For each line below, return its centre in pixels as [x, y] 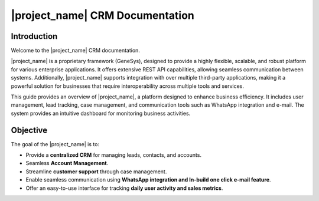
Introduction [34, 36]
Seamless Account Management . [67, 163]
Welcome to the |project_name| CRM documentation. [75, 51]
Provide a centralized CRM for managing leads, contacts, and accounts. [114, 155]
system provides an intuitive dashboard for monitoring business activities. [101, 113]
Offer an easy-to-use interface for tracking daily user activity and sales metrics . [124, 188]
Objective [29, 130]
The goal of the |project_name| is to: [55, 144]
